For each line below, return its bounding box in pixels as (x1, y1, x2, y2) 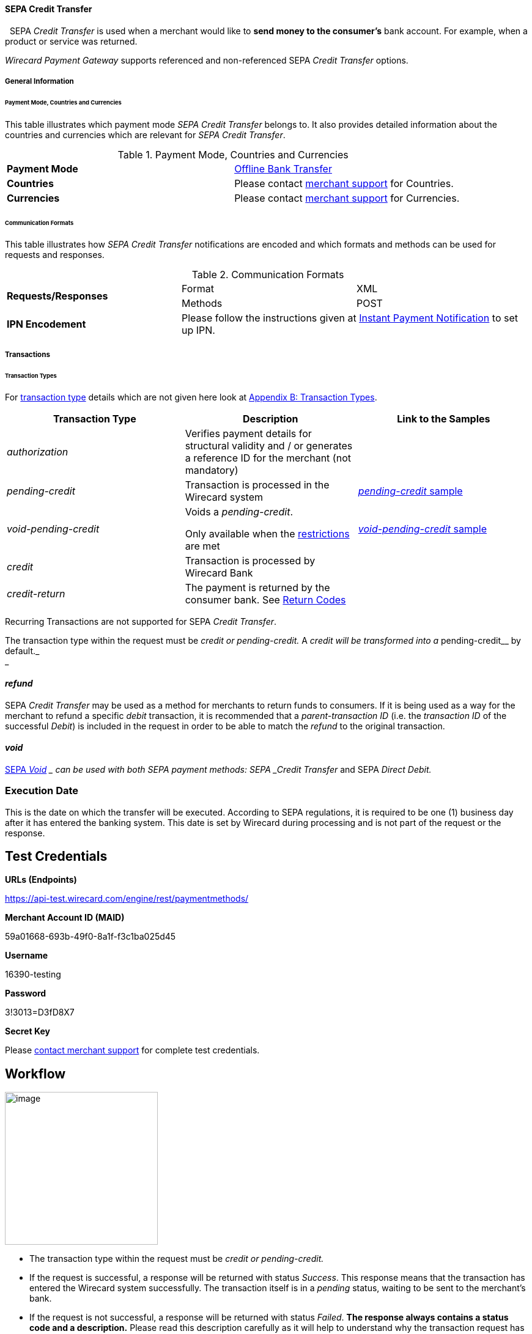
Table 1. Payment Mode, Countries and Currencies (117, 148, 349, 161)
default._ (5, 646, 40, 657)
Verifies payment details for (185, 427, 312, 440)
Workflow (5, 1066, 66, 1082)
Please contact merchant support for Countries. (234, 177, 454, 190)
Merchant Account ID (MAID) (5, 912, 125, 923)
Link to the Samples (397, 413, 490, 426)
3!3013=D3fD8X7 (5, 1007, 75, 1018)
